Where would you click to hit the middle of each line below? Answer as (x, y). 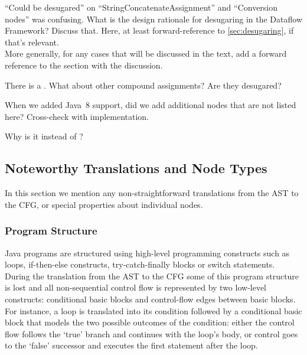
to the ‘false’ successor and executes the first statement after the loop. (131, 345)
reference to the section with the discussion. (84, 65)
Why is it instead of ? (44, 136)
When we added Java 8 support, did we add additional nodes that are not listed (151, 105)
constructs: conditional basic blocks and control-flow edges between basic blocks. (150, 299)
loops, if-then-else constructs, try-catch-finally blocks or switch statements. (140, 264)
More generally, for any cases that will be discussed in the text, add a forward (146, 53)
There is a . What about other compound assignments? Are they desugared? (143, 85)
